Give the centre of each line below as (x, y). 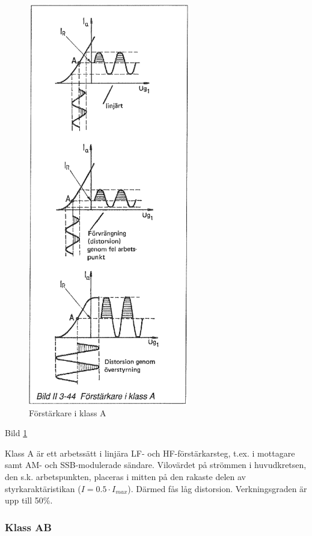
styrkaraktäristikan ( (43, 488)
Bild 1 (16, 433)
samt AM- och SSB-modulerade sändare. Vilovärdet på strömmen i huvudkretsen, (156, 465)
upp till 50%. (29, 500)
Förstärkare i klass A (68, 412)
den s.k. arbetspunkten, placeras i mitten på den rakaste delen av (125, 476)
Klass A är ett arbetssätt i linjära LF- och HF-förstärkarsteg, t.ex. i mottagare (150, 453)
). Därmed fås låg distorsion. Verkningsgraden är (217, 488)
